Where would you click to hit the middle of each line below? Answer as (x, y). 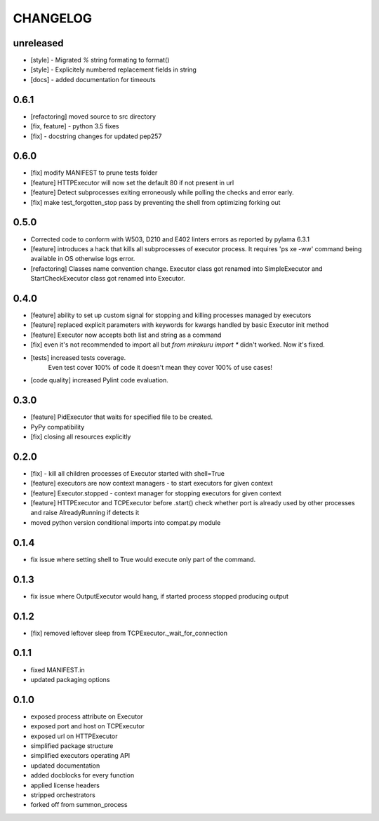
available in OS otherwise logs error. (83, 259)
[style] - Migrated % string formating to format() (100, 60)
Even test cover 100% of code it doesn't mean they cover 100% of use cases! (160, 367)
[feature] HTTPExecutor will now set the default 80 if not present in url (132, 182)
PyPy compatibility (58, 427)
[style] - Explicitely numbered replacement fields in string (113, 69)
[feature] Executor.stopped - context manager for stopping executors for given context (156, 493)
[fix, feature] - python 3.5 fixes (75, 126)
